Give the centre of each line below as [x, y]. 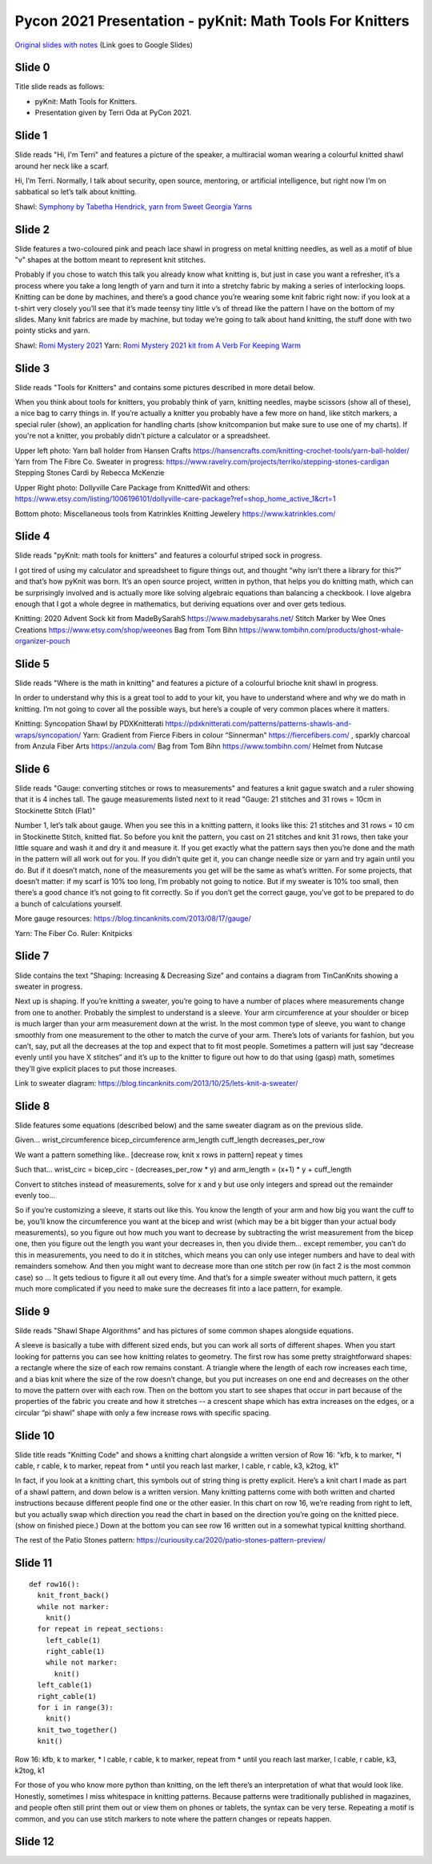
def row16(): [54, 1584]
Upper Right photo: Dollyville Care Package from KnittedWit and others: [133, 487]
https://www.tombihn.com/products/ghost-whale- [321, 630]
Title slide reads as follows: [60, 87]
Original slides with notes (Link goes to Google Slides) [104, 45]
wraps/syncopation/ [48, 735]
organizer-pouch [42, 641]
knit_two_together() [78, 1730]
